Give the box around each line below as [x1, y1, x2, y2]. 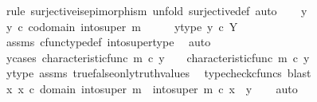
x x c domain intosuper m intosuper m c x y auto [6, 80, 298, 96]
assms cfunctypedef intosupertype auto [6, 33, 211, 50]
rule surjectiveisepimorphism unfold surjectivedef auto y [6, 2, 307, 18]
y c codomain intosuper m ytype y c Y [6, 18, 238, 34]
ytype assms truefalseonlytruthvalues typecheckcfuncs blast [6, 65, 311, 81]
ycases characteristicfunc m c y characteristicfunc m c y [6, 49, 310, 65]
